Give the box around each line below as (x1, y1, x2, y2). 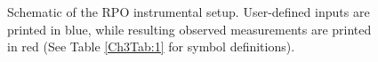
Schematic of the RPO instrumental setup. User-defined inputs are (7, 3, 370, 20)
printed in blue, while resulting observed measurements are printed (7, 19, 372, 38)
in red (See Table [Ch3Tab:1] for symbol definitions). (7, 37, 295, 56)
